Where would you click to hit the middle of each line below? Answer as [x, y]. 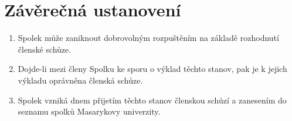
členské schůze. [45, 49]
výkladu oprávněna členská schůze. [80, 80]
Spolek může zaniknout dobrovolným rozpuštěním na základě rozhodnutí [148, 38]
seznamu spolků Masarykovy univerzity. [89, 111]
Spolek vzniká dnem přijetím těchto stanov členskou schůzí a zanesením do [152, 100]
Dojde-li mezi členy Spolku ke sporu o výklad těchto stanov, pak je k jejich [152, 69]
